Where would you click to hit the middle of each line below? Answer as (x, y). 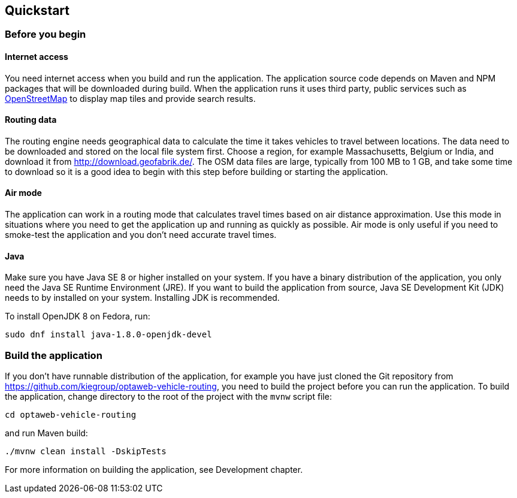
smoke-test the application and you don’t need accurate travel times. (141, 235)
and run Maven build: (46, 433)
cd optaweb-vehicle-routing (71, 415)
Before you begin (46, 34)
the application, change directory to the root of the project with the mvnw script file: (169, 397)
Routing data (31, 120)
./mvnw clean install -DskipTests (86, 452)
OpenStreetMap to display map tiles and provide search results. (130, 98)
